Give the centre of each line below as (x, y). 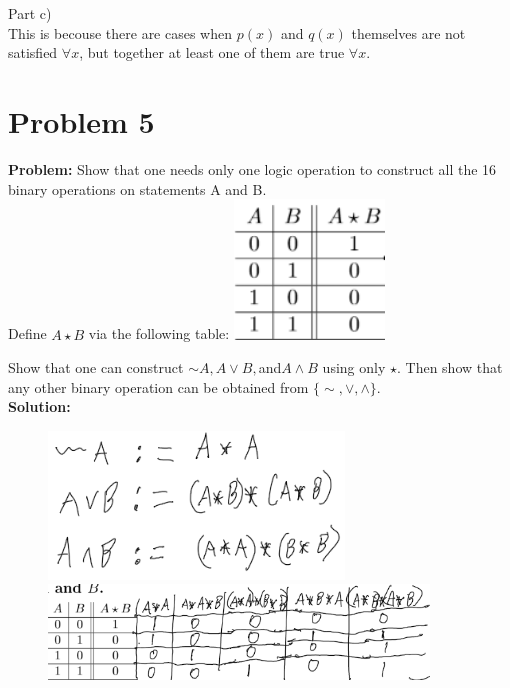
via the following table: (159, 333)
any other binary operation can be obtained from (158, 386)
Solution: (39, 406)
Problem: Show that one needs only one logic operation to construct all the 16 (252, 168)
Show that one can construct (96, 367)
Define (27, 333)
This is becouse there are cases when (120, 32)
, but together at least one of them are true (212, 52)
